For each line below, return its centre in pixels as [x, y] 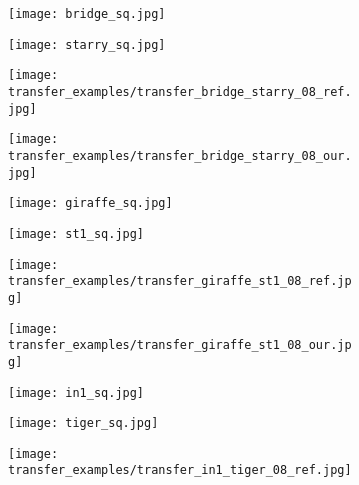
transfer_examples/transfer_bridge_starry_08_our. [180, 155]
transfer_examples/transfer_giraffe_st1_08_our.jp [180, 345]
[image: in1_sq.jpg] [76, 392]
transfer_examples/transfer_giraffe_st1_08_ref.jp [180, 281]
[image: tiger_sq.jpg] [83, 423]
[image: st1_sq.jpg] [76, 233]
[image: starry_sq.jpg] [87, 44]
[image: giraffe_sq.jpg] [90, 203]
